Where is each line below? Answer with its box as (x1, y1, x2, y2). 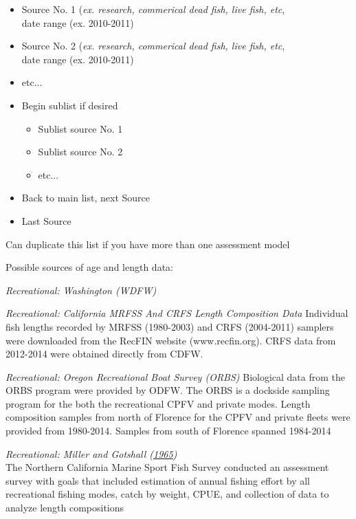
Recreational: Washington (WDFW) (5, 283, 157, 297)
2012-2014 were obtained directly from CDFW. (5, 346, 203, 361)
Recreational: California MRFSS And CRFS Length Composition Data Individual (5, 306, 348, 320)
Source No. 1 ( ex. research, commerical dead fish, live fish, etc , (21, 2, 285, 16)
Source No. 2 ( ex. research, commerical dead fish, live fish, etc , (21, 38, 285, 53)
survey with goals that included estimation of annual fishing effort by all (5, 473, 310, 487)
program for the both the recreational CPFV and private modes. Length (5, 396, 311, 410)
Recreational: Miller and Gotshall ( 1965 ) (5, 446, 177, 461)
